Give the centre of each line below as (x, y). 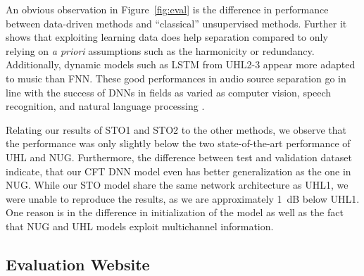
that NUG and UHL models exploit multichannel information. (140, 226)
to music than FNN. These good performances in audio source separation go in (176, 78)
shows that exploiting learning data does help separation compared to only (167, 37)
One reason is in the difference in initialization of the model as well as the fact (175, 212)
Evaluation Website (78, 264)
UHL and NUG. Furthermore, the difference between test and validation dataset (179, 157)
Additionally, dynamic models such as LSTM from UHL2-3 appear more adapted (181, 64)
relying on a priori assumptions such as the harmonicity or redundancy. (160, 50)
